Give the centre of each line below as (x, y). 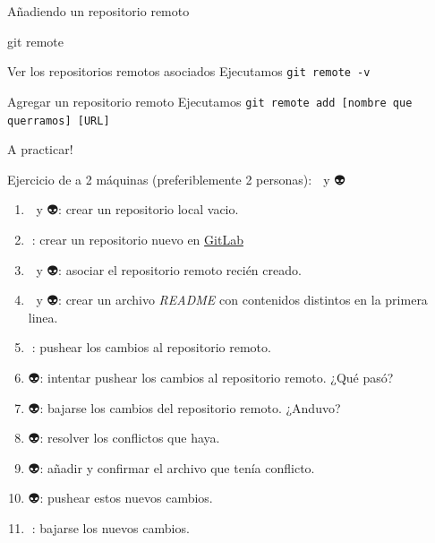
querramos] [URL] (59, 121)
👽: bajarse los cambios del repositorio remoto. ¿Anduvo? (184, 407)
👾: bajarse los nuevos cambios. (109, 527)
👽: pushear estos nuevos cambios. (120, 498)
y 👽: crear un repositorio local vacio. (137, 209)
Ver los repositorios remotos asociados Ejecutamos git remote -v (189, 71)
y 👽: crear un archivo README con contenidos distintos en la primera (232, 300)
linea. (43, 317)
